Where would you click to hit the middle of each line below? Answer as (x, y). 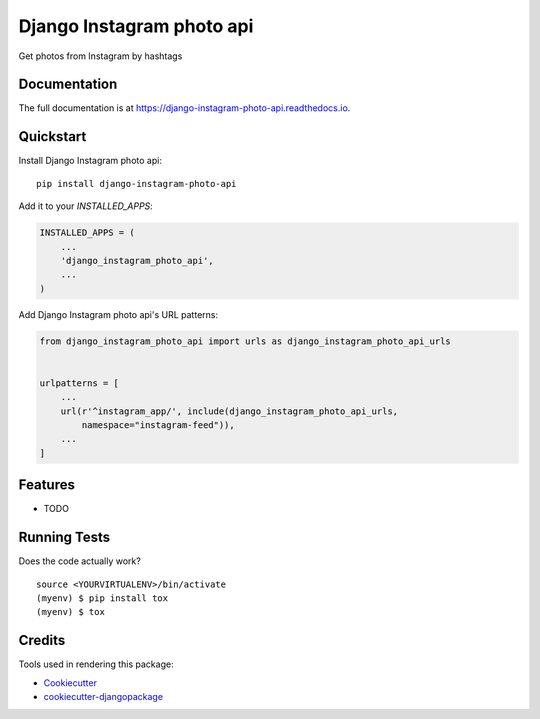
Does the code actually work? (80, 561)
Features (46, 485)
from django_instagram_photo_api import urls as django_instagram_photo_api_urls (245, 341)
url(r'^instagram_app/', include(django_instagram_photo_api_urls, (229, 411)
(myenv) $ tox (70, 612)
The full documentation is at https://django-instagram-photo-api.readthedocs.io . (184, 108)
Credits (42, 640)
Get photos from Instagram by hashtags (100, 56)
